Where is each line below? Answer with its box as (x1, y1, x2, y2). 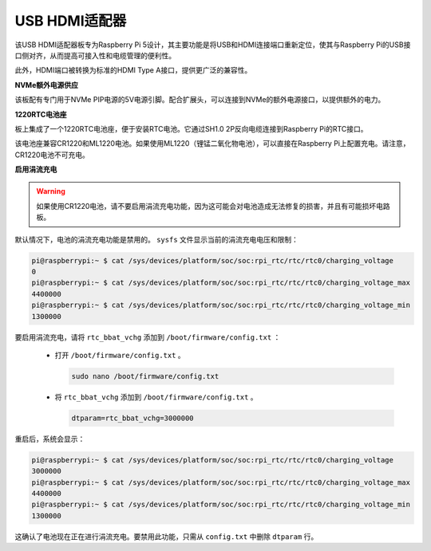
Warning (36, 187, 65, 196)
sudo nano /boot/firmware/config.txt (71, 372, 219, 380)
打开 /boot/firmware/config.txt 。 (54, 350, 185, 360)
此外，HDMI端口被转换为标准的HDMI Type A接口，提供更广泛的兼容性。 (14, 65, 252, 75)
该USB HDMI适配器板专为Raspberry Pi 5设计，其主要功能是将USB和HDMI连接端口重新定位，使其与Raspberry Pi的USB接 (14, 40, 411, 49)
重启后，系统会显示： (14, 434, 85, 443)
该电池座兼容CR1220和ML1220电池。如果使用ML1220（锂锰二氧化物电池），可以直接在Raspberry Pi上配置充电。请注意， (14, 139, 410, 148)
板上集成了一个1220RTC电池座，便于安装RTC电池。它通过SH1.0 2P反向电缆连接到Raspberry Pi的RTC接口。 (14, 124, 368, 133)
